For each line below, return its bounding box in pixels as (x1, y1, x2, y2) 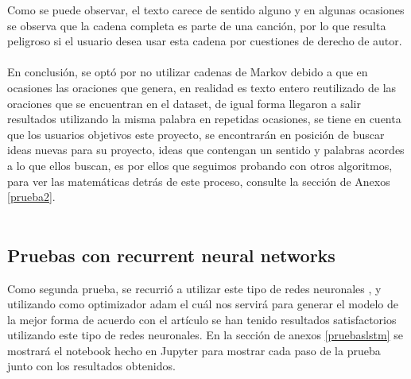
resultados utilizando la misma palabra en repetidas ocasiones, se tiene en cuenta (7, 110, 401, 127)
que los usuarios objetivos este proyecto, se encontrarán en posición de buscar (7, 126, 385, 142)
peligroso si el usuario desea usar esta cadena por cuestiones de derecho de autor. (7, 33, 402, 49)
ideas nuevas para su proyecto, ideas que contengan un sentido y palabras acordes (7, 141, 405, 158)
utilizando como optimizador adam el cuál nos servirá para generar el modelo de (7, 296, 398, 312)
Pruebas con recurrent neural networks (7, 242, 335, 267)
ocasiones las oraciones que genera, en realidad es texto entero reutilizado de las (7, 79, 397, 95)
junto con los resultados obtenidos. (7, 358, 176, 374)
